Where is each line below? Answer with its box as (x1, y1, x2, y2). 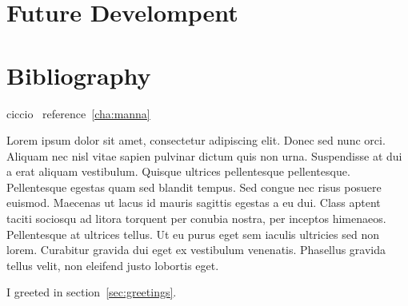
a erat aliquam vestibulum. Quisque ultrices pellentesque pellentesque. (6, 163, 350, 180)
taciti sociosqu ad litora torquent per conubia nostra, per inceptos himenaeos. (6, 210, 386, 227)
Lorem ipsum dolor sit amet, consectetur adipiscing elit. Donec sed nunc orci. (6, 132, 386, 149)
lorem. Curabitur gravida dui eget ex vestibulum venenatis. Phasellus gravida (6, 241, 386, 258)
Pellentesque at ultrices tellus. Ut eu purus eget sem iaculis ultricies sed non (6, 225, 379, 242)
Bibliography (6, 58, 151, 91)
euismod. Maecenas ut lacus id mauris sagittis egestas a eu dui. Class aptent (6, 194, 381, 211)
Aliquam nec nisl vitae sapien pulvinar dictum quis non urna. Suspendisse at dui (6, 147, 402, 164)
